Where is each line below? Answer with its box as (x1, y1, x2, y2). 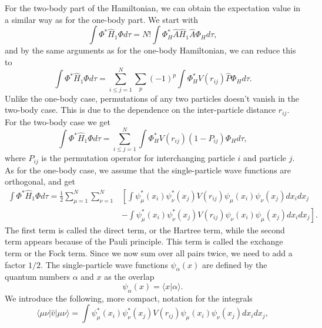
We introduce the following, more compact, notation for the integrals (5, 292, 253, 304)
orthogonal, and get (5, 175, 75, 188)
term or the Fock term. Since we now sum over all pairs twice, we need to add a (5, 246, 293, 259)
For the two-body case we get (5, 115, 110, 128)
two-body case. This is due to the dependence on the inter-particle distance (5, 103, 276, 116)
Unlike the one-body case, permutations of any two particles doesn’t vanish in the (5, 92, 299, 104)
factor (5, 258, 26, 270)
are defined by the (202, 258, 267, 270)
